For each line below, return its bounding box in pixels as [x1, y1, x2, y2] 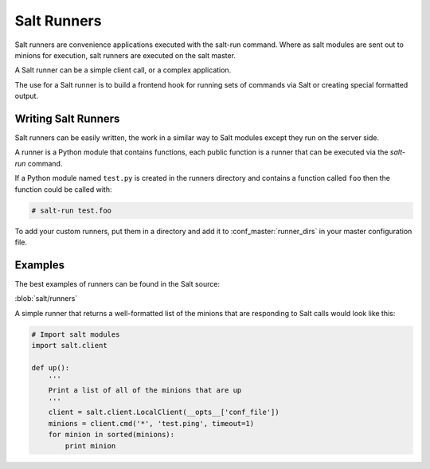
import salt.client [31, 341, 107, 350]
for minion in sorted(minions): [48, 430, 175, 440]
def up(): [31, 363, 70, 372]
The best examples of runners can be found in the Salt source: [14, 279, 221, 288]
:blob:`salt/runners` [14, 294, 78, 303]
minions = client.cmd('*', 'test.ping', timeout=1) [48, 419, 255, 428]
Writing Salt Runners [14, 111, 120, 125]
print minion [64, 441, 116, 450]
